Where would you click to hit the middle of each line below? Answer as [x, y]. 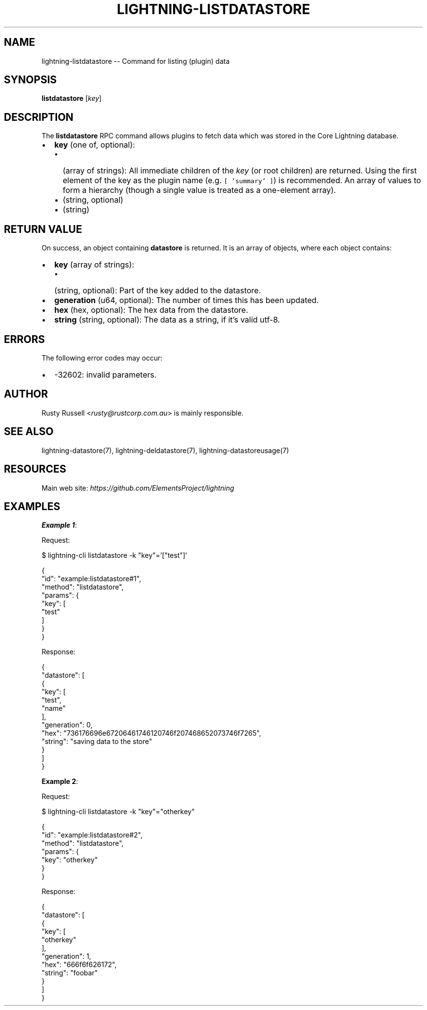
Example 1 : [59, 525]
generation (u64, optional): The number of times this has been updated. [186, 300]
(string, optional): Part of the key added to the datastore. [158, 291]
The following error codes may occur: [102, 358]
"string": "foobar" [70, 973]
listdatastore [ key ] [72, 98]
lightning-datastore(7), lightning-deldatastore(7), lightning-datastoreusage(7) [165, 450]
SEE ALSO [29, 432]
